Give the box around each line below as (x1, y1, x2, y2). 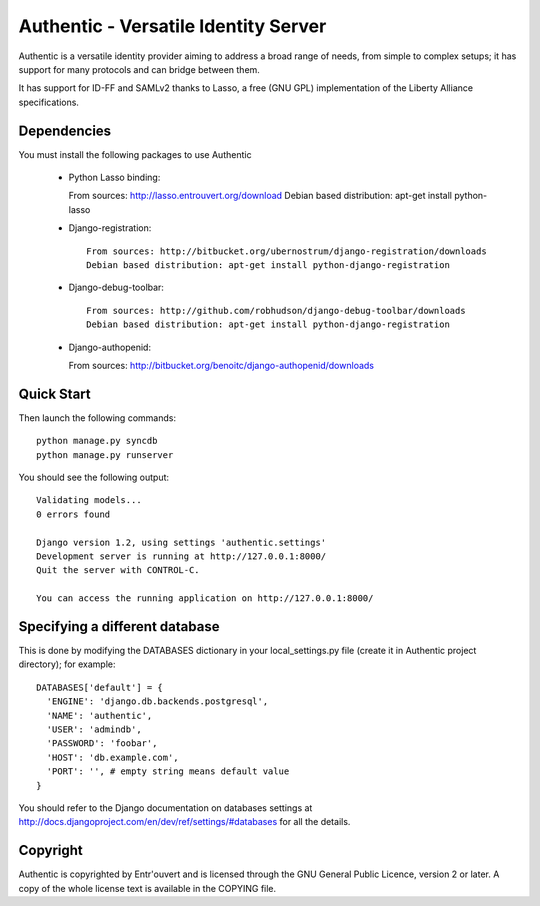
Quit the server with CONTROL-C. (36, 565, 200, 576)
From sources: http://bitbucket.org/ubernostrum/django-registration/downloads (86, 245, 487, 257)
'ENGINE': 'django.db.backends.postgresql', (46, 696, 269, 707)
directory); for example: (18, 658, 116, 670)
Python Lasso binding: (68, 171, 161, 184)
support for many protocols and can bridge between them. (18, 63, 260, 75)
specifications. (18, 96, 80, 108)
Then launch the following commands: (18, 411, 177, 424)
